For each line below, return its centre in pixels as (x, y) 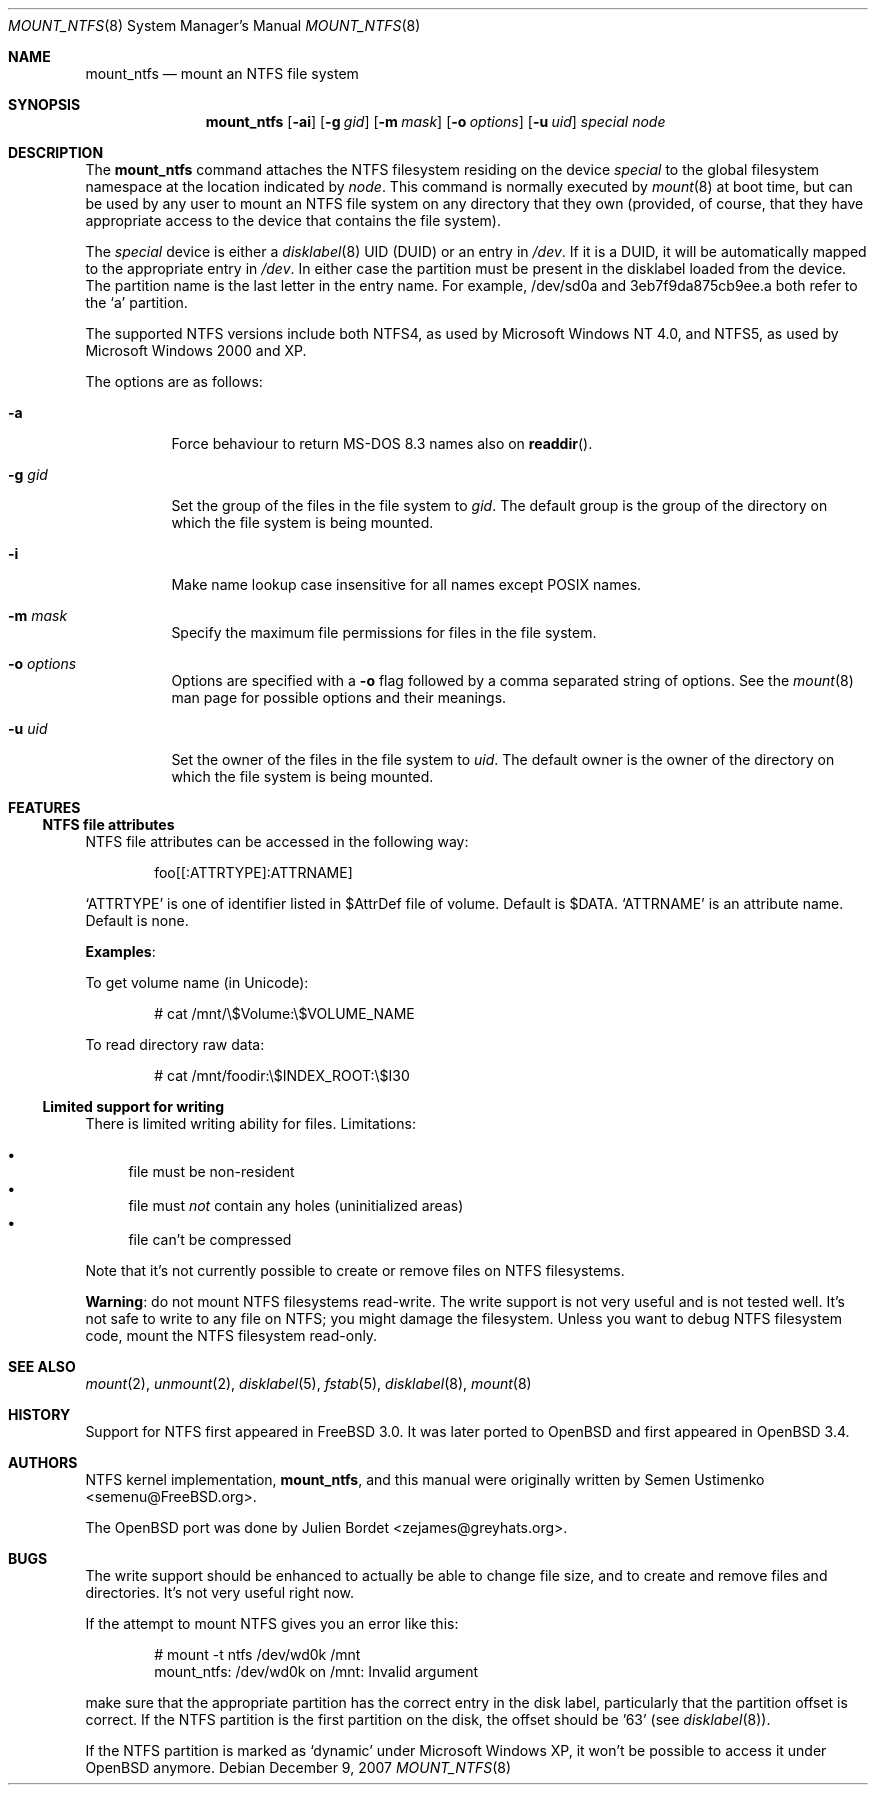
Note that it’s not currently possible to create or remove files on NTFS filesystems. (355, 1270)
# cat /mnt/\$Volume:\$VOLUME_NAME (284, 1013)
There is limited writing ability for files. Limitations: (250, 1123)
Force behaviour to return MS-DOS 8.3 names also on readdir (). (382, 443)
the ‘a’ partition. (136, 302)
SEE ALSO (42, 1366)
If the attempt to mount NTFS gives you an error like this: (272, 1623)
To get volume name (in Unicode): (197, 982)
